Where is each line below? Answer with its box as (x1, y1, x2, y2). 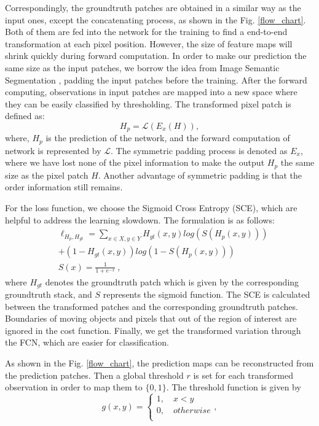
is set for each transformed (193, 368, 293, 381)
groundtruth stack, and (5, 287, 92, 300)
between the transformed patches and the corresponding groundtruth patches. (5, 300, 298, 312)
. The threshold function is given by (166, 381, 301, 393)
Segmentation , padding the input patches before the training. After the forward (5, 73, 307, 86)
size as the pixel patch (5, 168, 89, 181)
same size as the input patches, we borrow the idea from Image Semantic (5, 61, 280, 74)
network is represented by (5, 144, 101, 157)
